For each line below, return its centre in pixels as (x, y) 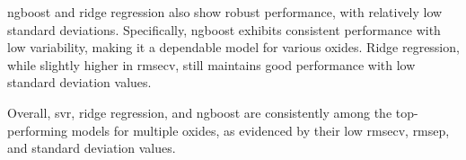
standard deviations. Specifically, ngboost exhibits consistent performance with (224, 29)
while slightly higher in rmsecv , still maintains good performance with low (211, 64)
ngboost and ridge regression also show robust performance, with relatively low (225, 12)
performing (37, 130)
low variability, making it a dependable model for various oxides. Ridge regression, (233, 47)
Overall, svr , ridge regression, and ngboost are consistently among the (200, 112)
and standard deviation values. (92, 148)
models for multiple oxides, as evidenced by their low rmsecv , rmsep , (260, 130)
